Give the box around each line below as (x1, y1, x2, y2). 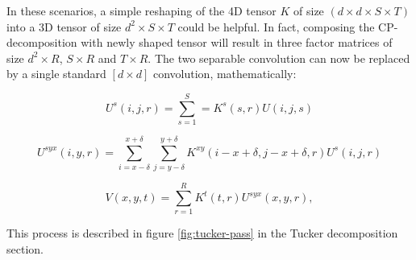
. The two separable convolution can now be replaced (148, 49, 410, 66)
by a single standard (6, 65, 106, 82)
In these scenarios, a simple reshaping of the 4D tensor (6, 2, 277, 19)
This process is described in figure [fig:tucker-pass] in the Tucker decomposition (6, 225, 398, 241)
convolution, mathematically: (152, 65, 297, 82)
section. (6, 240, 44, 257)
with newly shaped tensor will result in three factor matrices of (81, 34, 393, 51)
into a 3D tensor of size (6, 18, 122, 35)
